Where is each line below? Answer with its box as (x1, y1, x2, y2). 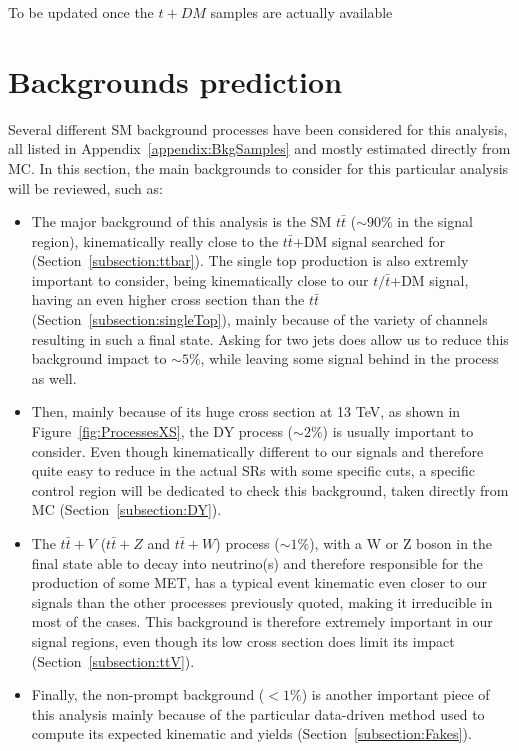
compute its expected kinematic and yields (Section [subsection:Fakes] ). (31, 723, 472, 744)
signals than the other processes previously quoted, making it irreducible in (31, 591, 493, 612)
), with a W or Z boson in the (309, 533, 493, 553)
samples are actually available (210, 2, 393, 22)
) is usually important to (322, 421, 474, 442)
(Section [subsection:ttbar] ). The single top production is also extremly (31, 250, 469, 271)
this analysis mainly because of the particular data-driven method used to (31, 703, 485, 724)
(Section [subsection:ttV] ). (31, 650, 195, 671)
